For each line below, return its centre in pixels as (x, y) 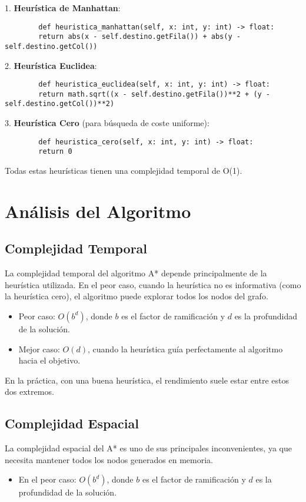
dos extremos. (29, 392)
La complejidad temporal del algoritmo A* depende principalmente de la (136, 273)
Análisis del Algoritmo (98, 211)
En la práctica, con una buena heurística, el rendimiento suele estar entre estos (147, 380)
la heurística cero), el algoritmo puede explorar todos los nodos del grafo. (137, 296)
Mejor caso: (39, 349)
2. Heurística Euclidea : (51, 65)
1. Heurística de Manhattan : (63, 8)
